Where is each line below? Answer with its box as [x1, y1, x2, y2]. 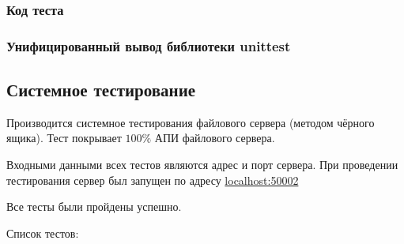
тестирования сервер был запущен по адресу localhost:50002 [6, 171, 299, 188]
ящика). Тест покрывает [6, 130, 122, 146]
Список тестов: [6, 224, 79, 241]
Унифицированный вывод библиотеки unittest [6, 36, 291, 55]
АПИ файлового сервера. [154, 130, 275, 146]
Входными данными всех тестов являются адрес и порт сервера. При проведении [6, 156, 398, 173]
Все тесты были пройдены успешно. [6, 198, 182, 215]
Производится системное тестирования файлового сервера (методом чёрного [6, 114, 375, 130]
